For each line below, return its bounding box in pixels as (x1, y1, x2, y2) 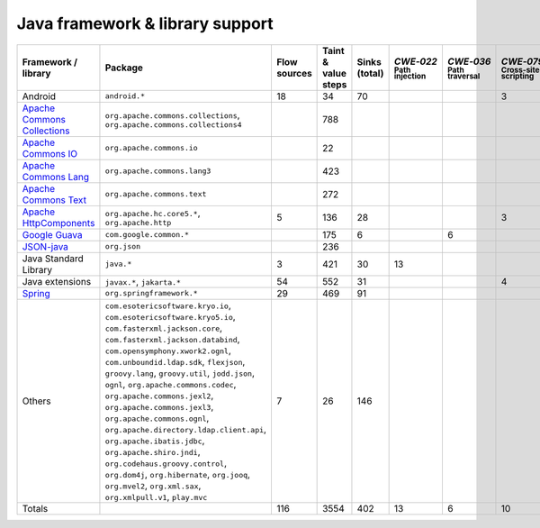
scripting (500, 70, 535, 81)
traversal (446, 70, 481, 81)
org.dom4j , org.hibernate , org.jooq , (104, 468, 251, 480)
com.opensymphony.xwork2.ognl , (104, 343, 231, 356)
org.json (104, 241, 141, 251)
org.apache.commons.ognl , (104, 411, 210, 423)
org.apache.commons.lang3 (104, 167, 211, 176)
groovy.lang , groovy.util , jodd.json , (104, 366, 256, 378)
